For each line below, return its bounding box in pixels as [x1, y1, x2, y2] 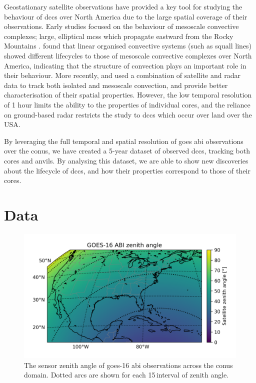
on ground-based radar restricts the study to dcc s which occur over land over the [4, 109, 252, 119]
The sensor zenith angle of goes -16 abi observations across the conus [24, 359, 233, 370]
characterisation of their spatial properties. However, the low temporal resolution [4, 89, 252, 100]
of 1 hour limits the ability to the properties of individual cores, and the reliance [4, 99, 250, 109]
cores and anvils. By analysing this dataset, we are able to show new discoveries [4, 155, 248, 165]
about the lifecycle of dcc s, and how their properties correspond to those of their [4, 165, 250, 175]
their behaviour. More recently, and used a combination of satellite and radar [4, 70, 240, 80]
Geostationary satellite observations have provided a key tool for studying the [4, 1, 242, 11]
